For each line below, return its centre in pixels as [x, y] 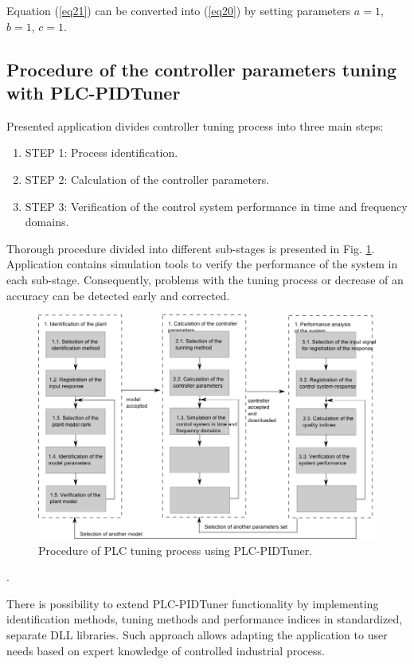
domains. [47, 222]
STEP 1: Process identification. [102, 152]
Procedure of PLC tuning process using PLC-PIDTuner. [176, 550]
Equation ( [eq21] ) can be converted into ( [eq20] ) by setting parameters [179, 10]
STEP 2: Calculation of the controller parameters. [147, 179]
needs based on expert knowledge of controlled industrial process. [166, 650]
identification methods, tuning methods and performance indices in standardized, [205, 619]
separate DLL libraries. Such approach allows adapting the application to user [197, 634]
